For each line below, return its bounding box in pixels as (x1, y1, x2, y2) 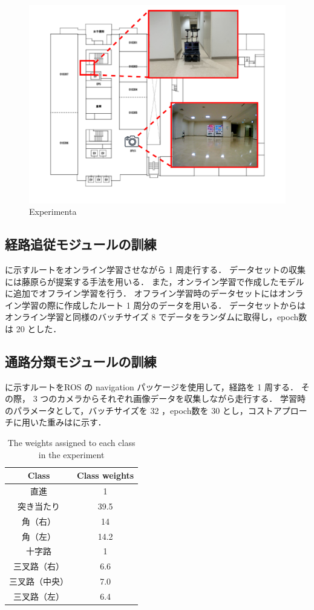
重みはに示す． (47, 416, 106, 428)
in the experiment (38, 448, 105, 461)
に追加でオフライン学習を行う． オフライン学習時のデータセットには (5, 287, 278, 300)
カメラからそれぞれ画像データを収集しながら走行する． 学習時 (57, 392, 306, 405)
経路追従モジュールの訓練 (5, 235, 157, 254)
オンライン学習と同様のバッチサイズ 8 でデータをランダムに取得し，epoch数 (5, 310, 307, 323)
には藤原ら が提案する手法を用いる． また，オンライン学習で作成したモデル (5, 275, 304, 287)
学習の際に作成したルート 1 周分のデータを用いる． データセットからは (21, 298, 306, 311)
